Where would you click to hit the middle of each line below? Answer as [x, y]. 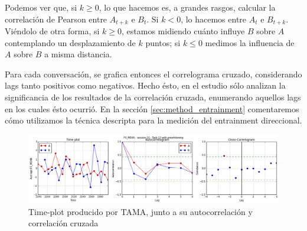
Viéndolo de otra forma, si [52, 31]
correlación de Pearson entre [56, 19]
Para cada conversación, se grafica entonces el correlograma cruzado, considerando [153, 74]
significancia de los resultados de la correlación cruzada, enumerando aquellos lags [153, 97]
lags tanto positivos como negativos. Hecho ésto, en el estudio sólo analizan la [145, 85]
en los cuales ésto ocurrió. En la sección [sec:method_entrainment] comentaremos [152, 108]
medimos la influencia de [250, 42]
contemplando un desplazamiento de [70, 42]
